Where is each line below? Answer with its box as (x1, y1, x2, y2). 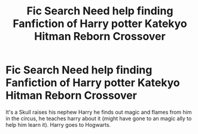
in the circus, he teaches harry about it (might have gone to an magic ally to (5, 115, 192, 122)
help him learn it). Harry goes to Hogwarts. (5, 121, 111, 128)
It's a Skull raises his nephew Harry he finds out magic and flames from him (5, 108, 192, 115)
